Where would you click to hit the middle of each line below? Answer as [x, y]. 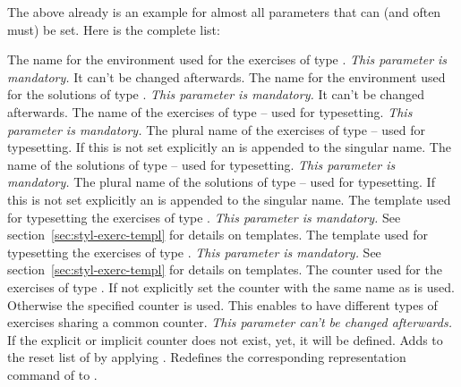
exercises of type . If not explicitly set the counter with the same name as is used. [231, 286]
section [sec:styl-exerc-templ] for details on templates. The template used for [218, 235]
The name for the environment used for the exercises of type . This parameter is [227, 59]
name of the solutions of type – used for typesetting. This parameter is [201, 164]
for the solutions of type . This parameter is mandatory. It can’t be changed [216, 94]
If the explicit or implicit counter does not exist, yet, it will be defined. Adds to [225, 339]
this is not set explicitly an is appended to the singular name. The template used [229, 199]
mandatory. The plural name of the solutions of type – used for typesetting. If [221, 182]
